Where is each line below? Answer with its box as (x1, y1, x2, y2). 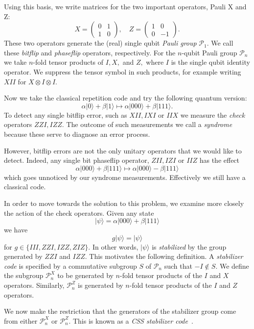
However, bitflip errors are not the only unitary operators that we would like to (4, 145, 242, 155)
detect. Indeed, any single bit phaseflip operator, (4, 155, 149, 165)
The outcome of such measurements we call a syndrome (66, 119, 232, 129)
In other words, (92, 241, 139, 252)
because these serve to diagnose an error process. (4, 128, 150, 139)
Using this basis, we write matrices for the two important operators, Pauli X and (4, 1, 247, 11)
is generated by (78, 280, 123, 290)
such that (164, 260, 192, 271)
